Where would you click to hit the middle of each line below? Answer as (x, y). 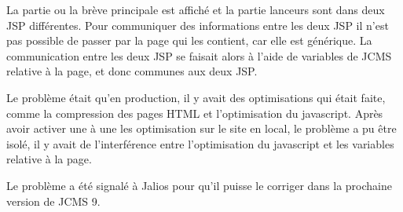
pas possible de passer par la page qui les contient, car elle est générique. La (189, 40)
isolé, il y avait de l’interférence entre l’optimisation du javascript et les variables (200, 143)
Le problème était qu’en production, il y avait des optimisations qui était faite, (196, 97)
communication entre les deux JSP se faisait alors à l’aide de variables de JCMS (199, 55)
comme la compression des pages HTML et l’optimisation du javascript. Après (195, 113)
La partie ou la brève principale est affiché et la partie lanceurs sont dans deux (196, 9)
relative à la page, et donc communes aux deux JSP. (132, 71)
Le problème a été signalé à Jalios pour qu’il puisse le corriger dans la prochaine (199, 185)
